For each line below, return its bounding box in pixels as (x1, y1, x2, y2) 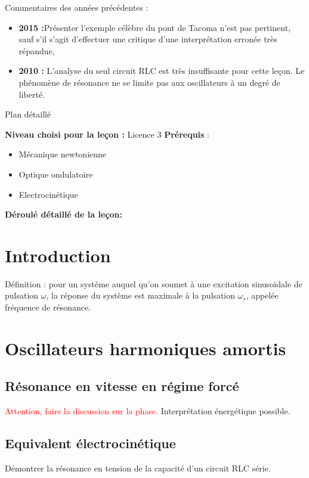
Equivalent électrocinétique (5, 434, 176, 452)
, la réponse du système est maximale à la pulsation (46, 289, 236, 302)
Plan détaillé (5, 108, 51, 120)
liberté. (18, 88, 45, 100)
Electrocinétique (18, 188, 78, 200)
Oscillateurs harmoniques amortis (5, 336, 286, 360)
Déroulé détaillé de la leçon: (5, 208, 122, 221)
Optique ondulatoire (18, 167, 93, 180)
